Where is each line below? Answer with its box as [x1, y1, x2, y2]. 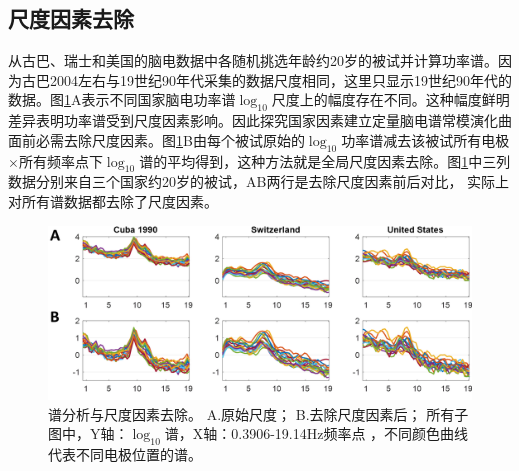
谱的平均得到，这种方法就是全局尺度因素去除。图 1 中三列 [139, 150, 511, 171]
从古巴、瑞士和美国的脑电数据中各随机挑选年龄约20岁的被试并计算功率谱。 [8, 50, 498, 71]
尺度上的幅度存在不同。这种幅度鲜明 [271, 89, 510, 110]
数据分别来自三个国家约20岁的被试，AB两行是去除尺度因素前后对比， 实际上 [8, 171, 510, 192]
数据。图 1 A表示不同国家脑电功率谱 [8, 89, 236, 110]
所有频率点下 [18, 150, 103, 171]
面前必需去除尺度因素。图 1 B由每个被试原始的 [8, 129, 305, 150]
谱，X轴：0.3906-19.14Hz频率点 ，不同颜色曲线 [164, 423, 469, 444]
